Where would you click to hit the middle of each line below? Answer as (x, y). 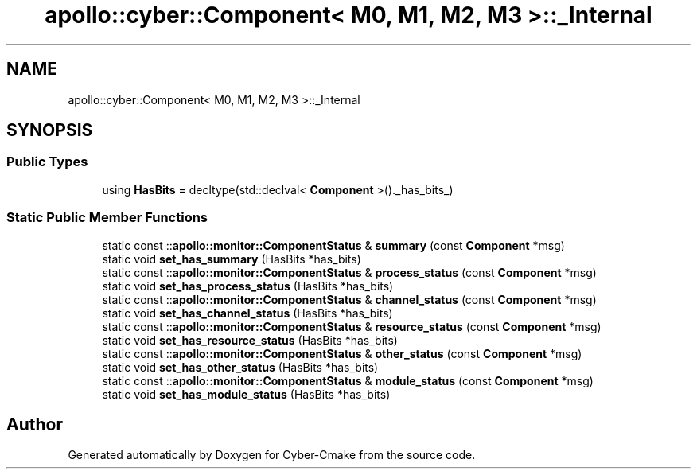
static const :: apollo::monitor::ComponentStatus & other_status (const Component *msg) (342, 353)
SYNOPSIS (50, 130)
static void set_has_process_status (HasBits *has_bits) (248, 286)
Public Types (47, 162)
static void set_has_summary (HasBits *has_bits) (232, 259)
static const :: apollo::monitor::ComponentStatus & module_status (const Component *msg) (348, 380)
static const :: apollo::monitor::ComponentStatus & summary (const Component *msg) (333, 245)
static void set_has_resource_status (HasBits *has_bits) (250, 340)
